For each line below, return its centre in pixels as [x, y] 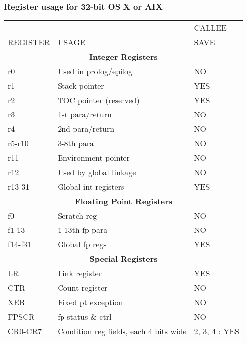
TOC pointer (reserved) [99, 100]
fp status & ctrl [85, 317]
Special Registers [123, 259]
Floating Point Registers [123, 201]
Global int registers [91, 187]
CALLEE [210, 28]
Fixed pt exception [90, 302]
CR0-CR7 [25, 331]
